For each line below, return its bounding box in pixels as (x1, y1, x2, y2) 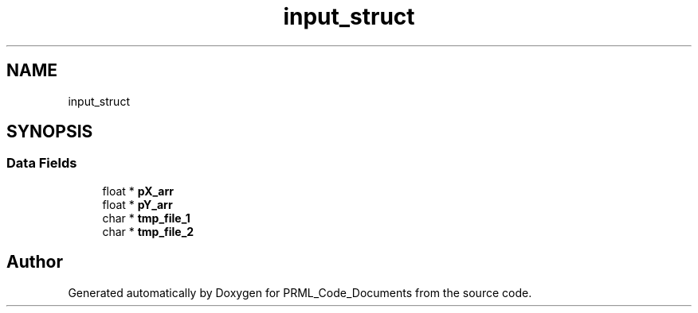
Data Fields (6, 155, 77, 172)
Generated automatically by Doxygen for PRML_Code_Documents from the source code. (68, 285, 532, 299)
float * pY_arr (102, 197, 173, 211)
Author (6, 252, 63, 272)
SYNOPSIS (6, 122, 93, 142)
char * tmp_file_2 (102, 224, 194, 238)
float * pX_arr (102, 184, 174, 198)
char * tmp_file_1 (102, 211, 190, 225)
